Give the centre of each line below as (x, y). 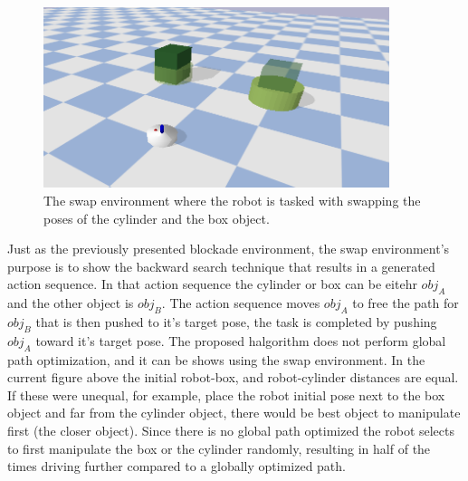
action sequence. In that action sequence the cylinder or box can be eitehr (212, 284)
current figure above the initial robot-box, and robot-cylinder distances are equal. (233, 377)
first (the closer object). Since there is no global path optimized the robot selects (231, 430)
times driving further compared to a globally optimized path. (177, 466)
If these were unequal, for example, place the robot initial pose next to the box (226, 394)
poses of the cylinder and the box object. (157, 218)
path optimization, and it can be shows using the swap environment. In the (216, 359)
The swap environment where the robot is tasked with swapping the (232, 200)
